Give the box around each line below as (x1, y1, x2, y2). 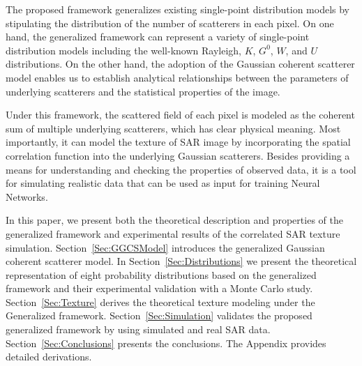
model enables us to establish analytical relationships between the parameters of (6, 70, 349, 84)
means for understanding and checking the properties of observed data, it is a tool (6, 162, 356, 176)
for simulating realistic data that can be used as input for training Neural (6, 176, 320, 190)
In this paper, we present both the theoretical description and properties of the (6, 213, 343, 227)
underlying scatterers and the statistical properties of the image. (6, 84, 280, 98)
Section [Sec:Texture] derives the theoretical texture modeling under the (6, 294, 315, 309)
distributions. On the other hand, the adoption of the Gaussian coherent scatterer (6, 56, 355, 71)
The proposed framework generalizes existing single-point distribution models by (6, 2, 350, 16)
